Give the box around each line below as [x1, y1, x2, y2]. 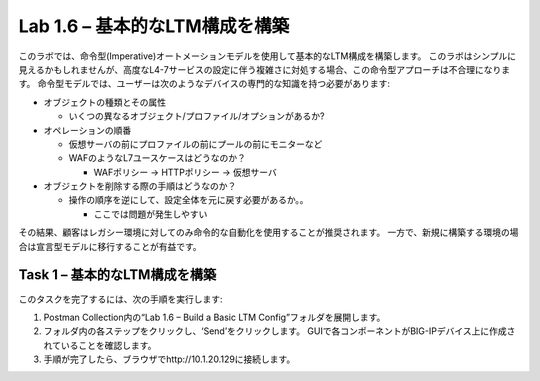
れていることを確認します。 [43, 339, 157, 351]
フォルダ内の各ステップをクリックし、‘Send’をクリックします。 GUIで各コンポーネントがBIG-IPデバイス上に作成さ [43, 325, 516, 337]
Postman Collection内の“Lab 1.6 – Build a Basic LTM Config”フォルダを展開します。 [43, 311, 386, 323]
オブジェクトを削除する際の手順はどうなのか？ [43, 180, 237, 192]
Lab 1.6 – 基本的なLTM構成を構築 [18, 15, 290, 37]
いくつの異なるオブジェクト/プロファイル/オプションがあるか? [68, 110, 325, 122]
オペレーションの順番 [43, 124, 132, 136]
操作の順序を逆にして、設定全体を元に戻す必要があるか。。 [68, 194, 309, 206]
